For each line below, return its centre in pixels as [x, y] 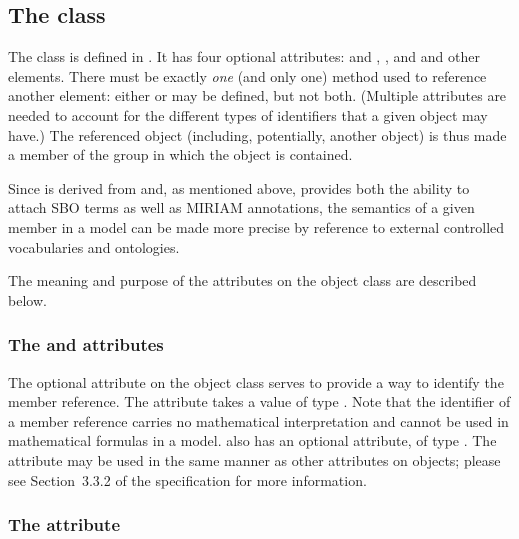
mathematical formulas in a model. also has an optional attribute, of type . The [252, 440]
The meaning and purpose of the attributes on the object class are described [242, 280]
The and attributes [86, 344]
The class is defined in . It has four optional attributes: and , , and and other [244, 56]
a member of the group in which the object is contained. [180, 154]
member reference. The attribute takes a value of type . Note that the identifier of [259, 401]
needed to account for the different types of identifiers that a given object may [248, 114]
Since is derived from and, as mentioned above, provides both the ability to [239, 187]
